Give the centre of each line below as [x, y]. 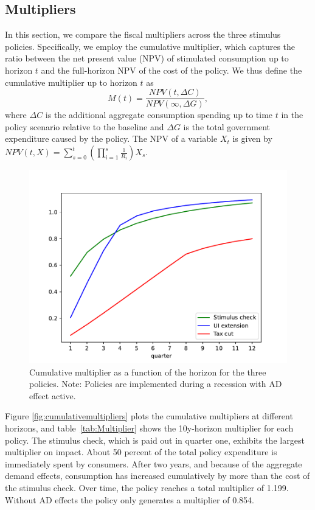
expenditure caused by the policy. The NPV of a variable [111, 138]
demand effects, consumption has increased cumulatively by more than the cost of [157, 476]
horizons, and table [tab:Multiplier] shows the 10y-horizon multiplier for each [149, 428]
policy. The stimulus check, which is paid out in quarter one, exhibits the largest [155, 440]
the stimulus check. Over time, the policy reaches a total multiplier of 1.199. [147, 487]
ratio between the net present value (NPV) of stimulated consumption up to [147, 58]
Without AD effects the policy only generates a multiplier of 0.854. [130, 499]
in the [292, 115]
